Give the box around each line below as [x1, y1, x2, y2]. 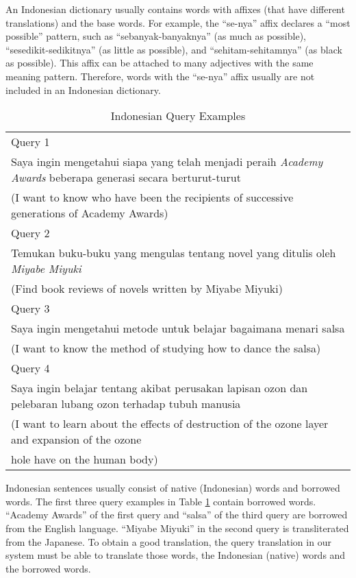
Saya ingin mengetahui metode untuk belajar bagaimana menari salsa [11, 320, 345, 337]
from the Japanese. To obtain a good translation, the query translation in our [5, 534, 331, 549]
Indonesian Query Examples [110, 108, 246, 124]
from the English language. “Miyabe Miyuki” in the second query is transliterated [5, 520, 349, 535]
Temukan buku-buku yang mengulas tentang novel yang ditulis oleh [11, 245, 336, 261]
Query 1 [11, 134, 50, 150]
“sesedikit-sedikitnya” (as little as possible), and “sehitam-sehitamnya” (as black [5, 42, 342, 56]
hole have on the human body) [11, 451, 158, 468]
